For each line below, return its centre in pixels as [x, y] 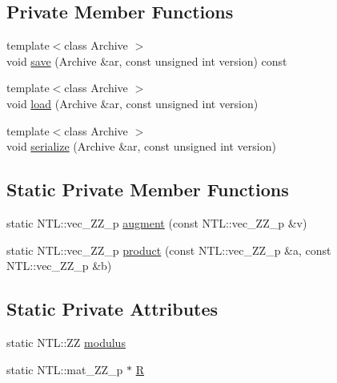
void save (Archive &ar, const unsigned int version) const [147, 60]
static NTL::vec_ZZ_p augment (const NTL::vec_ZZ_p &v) [157, 222]
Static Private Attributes [112, 309]
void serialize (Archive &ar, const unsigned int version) [141, 146]
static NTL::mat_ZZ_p [65, 369]
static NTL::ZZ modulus [66, 342]
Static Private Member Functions [148, 189]
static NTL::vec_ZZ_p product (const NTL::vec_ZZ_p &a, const [169, 250]
